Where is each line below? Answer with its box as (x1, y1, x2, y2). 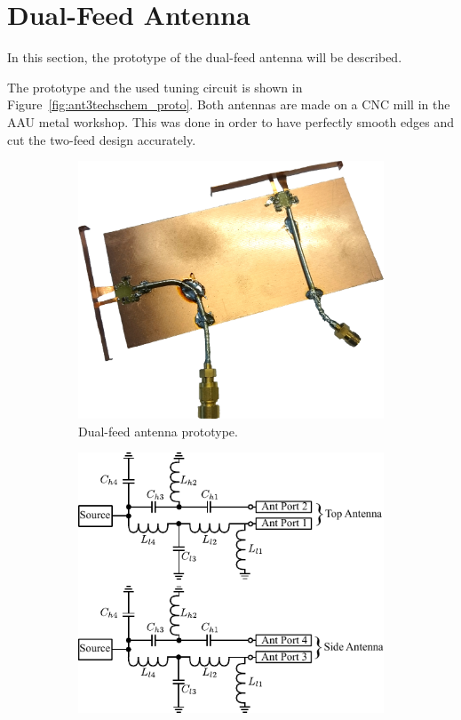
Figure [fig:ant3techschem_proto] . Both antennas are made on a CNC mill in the (7, 95, 450, 114)
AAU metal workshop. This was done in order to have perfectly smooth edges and (7, 112, 454, 131)
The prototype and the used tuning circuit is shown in (7, 77, 303, 96)
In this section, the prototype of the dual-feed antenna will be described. (7, 48, 402, 67)
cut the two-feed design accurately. (7, 130, 196, 148)
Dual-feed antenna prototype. (78, 421, 238, 440)
